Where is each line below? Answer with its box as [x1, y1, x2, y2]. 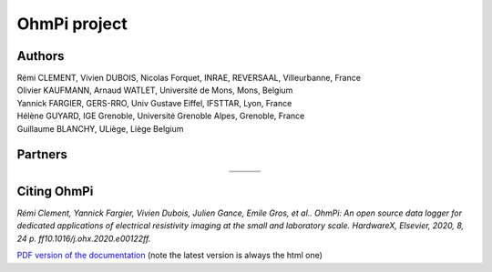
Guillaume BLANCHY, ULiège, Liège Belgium [16, 123, 184, 134]
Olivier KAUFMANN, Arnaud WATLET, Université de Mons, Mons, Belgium [16, 85, 293, 96]
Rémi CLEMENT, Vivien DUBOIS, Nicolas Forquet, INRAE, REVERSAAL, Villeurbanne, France [16, 73, 362, 84]
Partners [16, 146, 68, 163]
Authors [16, 48, 65, 64]
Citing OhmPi [16, 183, 94, 199]
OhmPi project [16, 14, 128, 34]
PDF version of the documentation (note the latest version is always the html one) [16, 250, 323, 261]
